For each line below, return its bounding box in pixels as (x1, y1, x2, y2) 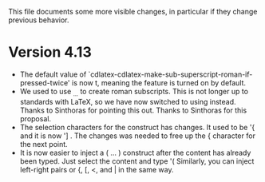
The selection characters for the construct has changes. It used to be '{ (19, 122, 255, 132)
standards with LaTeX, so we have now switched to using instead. (19, 97, 237, 106)
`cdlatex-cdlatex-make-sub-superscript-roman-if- (88, 69, 253, 79)
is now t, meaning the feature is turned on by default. (71, 77, 246, 87)
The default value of (19, 69, 87, 79)
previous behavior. (8, 15, 69, 25)
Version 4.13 (8, 43, 92, 61)
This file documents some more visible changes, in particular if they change (8, 7, 258, 16)
